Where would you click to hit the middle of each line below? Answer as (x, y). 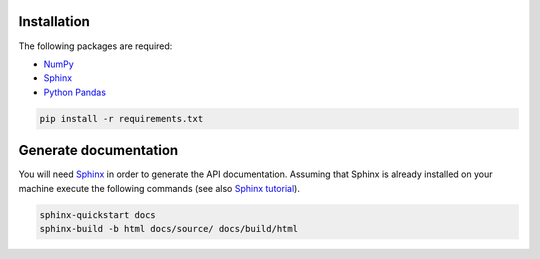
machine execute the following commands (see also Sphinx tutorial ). (159, 188)
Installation (54, 21)
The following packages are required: (95, 46)
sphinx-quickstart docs (98, 214)
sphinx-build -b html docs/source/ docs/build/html (169, 228)
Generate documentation (98, 150)
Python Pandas (75, 92)
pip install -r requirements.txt (121, 118)
